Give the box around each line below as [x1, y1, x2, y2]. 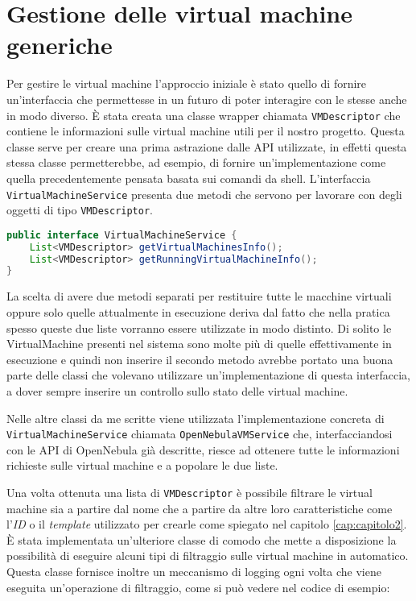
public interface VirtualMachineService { [6, 229, 237, 241]
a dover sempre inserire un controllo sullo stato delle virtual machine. [6, 382, 348, 399]
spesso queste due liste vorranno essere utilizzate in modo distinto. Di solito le [6, 319, 392, 336]
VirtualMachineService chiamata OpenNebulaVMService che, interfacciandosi [6, 425, 393, 442]
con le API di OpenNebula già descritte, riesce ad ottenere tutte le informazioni [6, 441, 400, 458]
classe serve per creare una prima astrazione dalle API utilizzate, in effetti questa [6, 138, 407, 155]
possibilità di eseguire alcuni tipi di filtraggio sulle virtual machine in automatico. [6, 547, 409, 564]
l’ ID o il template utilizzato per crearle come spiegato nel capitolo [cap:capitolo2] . [6, 516, 407, 533]
